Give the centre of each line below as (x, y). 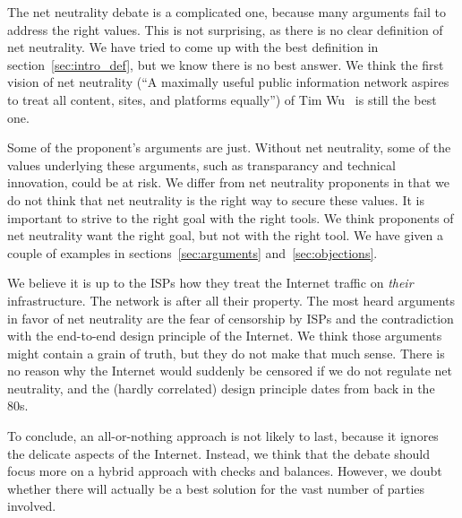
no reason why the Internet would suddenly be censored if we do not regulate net (230, 371)
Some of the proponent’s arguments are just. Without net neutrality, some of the (229, 147)
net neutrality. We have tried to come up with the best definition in (193, 47)
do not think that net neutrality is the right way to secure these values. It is (216, 199)
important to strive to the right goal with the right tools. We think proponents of (231, 217)
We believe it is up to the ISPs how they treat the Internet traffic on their (210, 283)
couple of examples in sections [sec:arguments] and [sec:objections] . (192, 252)
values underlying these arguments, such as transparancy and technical (201, 164)
